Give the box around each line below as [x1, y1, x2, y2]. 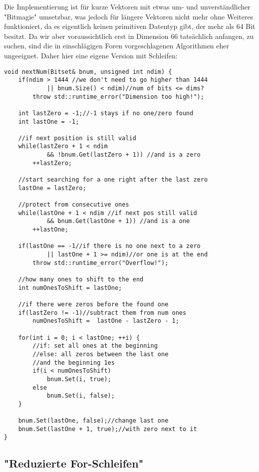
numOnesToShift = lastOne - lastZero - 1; [32, 317, 179, 325]
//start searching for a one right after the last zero [18, 176, 208, 184]
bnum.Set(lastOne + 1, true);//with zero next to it [18, 425, 197, 433]
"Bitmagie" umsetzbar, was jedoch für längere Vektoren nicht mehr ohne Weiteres [4, 11, 254, 21]
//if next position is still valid [18, 134, 136, 142]
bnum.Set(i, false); [46, 392, 115, 400]
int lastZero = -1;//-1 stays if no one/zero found [18, 109, 194, 117]
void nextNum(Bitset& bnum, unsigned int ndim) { [4, 68, 172, 75]
